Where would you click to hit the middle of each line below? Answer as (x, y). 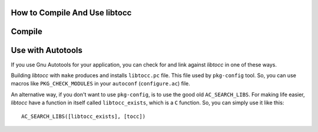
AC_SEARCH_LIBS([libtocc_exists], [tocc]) (84, 116)
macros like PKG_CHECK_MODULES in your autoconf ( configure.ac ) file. (101, 84)
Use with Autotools (47, 50)
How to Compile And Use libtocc (71, 13)
